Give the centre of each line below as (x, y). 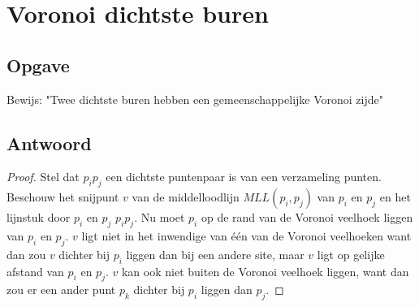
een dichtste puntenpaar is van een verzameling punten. (244, 177)
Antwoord (49, 143)
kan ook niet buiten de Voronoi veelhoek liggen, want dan (265, 271)
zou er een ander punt (61, 290)
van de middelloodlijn (186, 197)
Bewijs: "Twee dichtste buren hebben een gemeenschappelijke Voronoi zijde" (195, 99)
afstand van (35, 271)
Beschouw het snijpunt (63, 197)
